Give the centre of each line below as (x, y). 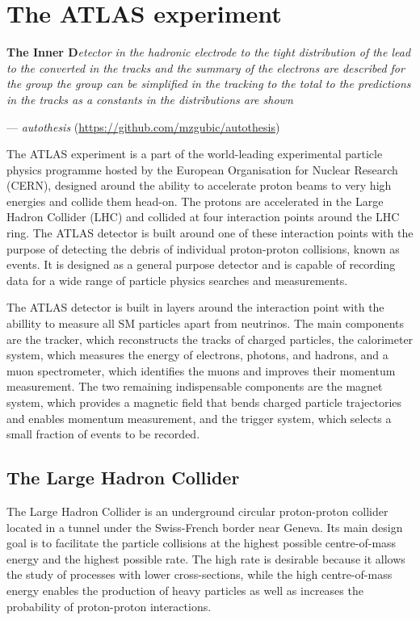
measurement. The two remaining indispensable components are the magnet (195, 386)
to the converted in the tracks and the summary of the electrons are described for (206, 67)
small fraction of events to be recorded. (103, 434)
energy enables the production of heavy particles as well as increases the (185, 590)
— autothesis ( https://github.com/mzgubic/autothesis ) (143, 126)
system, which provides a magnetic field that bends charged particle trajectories (204, 402)
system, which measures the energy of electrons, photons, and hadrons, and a (197, 355)
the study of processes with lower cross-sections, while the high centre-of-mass (199, 574)
